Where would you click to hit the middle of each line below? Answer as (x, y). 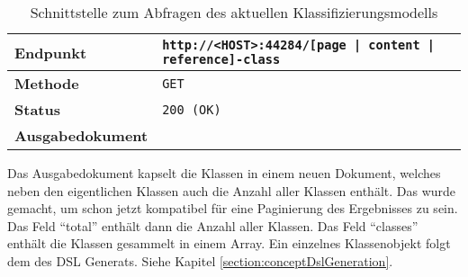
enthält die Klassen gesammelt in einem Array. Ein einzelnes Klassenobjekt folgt (229, 243)
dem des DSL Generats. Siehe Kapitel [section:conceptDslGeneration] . (200, 260)
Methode (47, 83)
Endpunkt (51, 52)
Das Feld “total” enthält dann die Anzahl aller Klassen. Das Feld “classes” (213, 225)
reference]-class (221, 59)
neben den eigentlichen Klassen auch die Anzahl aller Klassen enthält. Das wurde (232, 190)
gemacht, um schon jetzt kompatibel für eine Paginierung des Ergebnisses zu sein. (233, 208)
